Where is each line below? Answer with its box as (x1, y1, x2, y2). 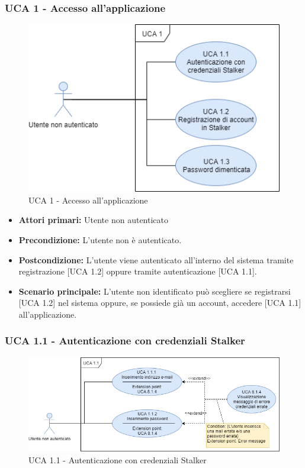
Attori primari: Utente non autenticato (18, 214, 169, 226)
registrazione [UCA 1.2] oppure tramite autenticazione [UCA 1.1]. (18, 265, 257, 277)
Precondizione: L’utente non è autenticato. (18, 233, 182, 246)
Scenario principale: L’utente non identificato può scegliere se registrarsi (18, 285, 291, 297)
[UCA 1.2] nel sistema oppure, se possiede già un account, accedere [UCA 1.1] (18, 296, 301, 309)
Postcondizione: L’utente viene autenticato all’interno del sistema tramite (18, 253, 294, 266)
